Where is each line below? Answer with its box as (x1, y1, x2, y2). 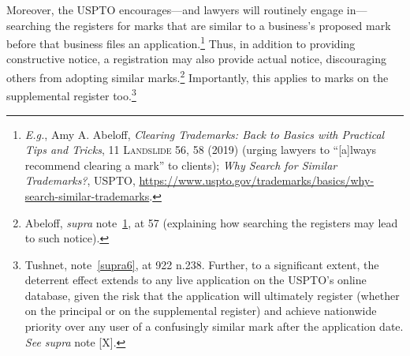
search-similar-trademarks (24, 187, 150, 204)
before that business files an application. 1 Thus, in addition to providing (6, 33, 356, 51)
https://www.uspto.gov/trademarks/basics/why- (139, 172, 375, 189)
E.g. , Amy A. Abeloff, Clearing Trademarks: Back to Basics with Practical (24, 126, 385, 142)
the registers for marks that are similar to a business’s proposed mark (54, 17, 391, 33)
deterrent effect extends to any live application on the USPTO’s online (24, 272, 367, 288)
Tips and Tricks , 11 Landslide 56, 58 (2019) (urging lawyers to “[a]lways (24, 141, 377, 158)
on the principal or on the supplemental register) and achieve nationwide (24, 302, 377, 319)
